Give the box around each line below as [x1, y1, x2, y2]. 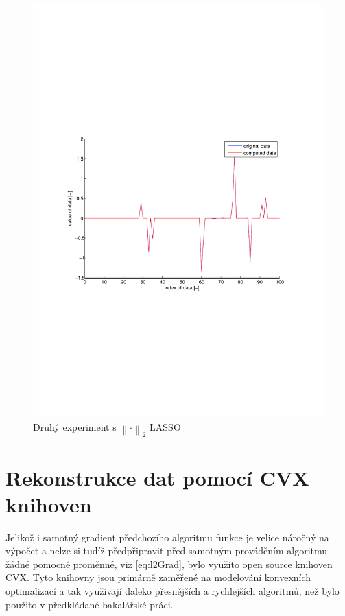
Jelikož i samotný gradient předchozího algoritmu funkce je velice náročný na [5, 530, 329, 544]
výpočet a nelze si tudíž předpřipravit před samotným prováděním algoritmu [5, 543, 328, 558]
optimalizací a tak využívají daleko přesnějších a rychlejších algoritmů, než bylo [5, 584, 340, 597]
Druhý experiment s [33, 419, 117, 434]
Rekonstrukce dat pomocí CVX [5, 463, 309, 491]
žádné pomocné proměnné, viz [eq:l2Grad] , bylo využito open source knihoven [5, 556, 333, 571]
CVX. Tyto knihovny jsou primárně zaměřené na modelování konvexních [5, 570, 311, 584]
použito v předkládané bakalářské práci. [5, 597, 174, 611]
